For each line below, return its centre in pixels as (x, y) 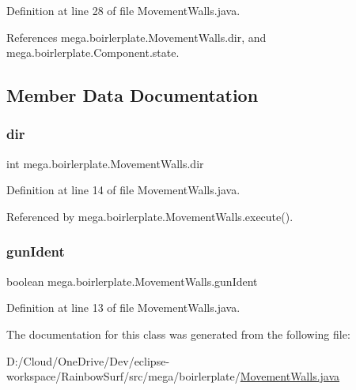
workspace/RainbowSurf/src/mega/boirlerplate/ (123, 376)
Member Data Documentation (133, 95)
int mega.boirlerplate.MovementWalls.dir (105, 163)
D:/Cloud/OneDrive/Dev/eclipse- (88, 360)
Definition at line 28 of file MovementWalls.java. (123, 10)
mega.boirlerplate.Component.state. (93, 52)
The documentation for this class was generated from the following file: (178, 334)
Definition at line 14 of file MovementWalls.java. (123, 190)
